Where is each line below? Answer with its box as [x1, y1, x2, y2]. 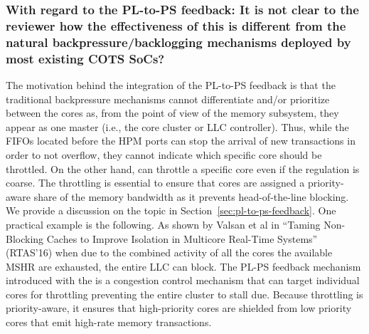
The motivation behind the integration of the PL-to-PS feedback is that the [6, 77, 336, 92]
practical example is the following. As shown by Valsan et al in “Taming [6, 216, 321, 231]
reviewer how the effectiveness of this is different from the [6, 16, 346, 34]
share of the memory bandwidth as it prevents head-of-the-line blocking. [33, 189, 349, 204]
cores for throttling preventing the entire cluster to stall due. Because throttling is [6, 286, 363, 301]
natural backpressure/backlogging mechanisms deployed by [6, 33, 351, 51]
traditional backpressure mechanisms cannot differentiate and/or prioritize [6, 91, 330, 106]
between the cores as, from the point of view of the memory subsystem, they [6, 105, 339, 120]
